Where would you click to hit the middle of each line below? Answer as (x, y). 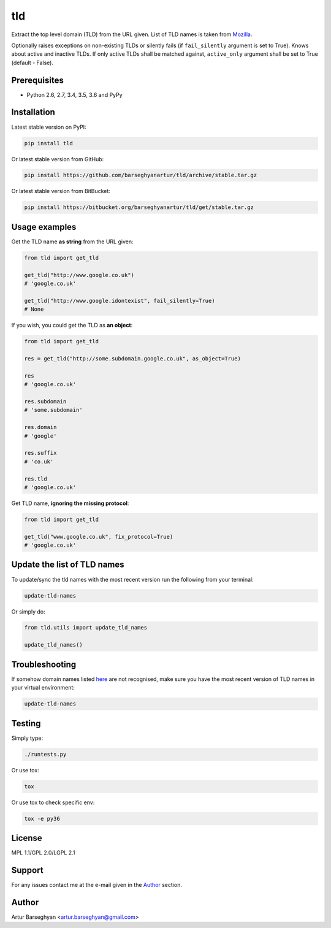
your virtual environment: (43, 688)
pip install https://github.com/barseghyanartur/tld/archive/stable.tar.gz (141, 175)
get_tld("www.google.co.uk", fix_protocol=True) (99, 537)
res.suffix (40, 453)
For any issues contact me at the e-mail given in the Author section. (97, 884)
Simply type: (27, 738)
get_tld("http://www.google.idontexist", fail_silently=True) (120, 301)
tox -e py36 (42, 819)
